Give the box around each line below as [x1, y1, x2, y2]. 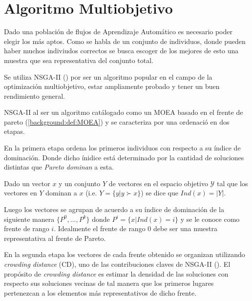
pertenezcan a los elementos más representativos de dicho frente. [4, 287, 197, 298]
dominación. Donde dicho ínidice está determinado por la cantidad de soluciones [4, 152, 244, 162]
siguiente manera [4, 214, 55, 224]
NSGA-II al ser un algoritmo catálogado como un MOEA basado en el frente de [4, 107, 243, 117]
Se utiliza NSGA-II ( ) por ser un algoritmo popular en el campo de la [4, 71, 212, 82]
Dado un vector [4, 178, 50, 188]
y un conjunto [59, 178, 101, 188]
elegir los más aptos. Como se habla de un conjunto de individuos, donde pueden [4, 36, 246, 46]
